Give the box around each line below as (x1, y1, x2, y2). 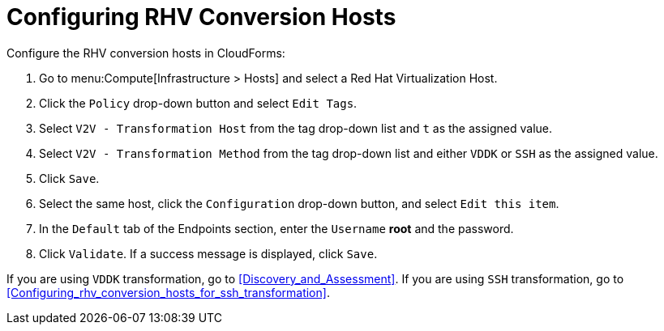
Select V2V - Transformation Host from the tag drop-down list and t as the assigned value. (39, 121, 553, 135)
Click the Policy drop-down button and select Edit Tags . (39, 95, 358, 110)
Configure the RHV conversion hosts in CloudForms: (6, 45, 285, 60)
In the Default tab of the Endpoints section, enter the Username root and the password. (39, 221, 514, 236)
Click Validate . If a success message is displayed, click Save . (39, 246, 378, 261)
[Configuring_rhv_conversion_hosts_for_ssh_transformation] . (6, 285, 330, 299)
